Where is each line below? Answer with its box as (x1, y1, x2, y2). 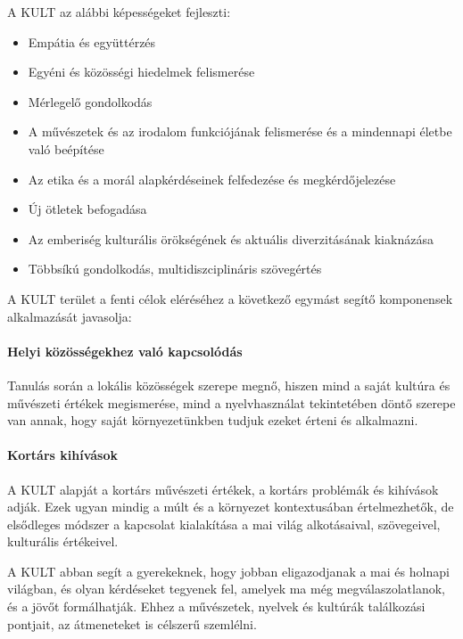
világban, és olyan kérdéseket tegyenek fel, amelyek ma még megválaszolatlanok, (7, 579, 445, 598)
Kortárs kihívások (7, 446, 118, 464)
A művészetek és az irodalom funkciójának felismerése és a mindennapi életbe (28, 122, 452, 141)
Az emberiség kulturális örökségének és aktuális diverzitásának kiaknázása (28, 229, 434, 248)
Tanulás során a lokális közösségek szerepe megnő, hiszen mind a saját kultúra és (7, 375, 451, 394)
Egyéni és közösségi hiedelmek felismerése (28, 62, 255, 81)
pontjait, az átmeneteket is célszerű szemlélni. (7, 614, 257, 633)
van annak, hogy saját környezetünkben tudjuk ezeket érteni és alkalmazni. (7, 411, 418, 430)
